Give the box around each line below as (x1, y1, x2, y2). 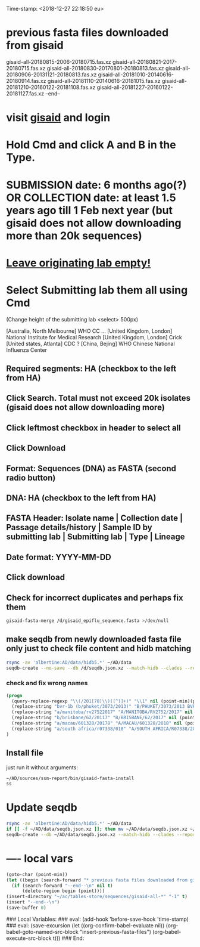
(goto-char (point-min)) (6, 871, 68, 877)
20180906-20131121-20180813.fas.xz (6, 71, 97, 78)
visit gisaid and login (6, 111, 111, 125)
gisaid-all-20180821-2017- (112, 58, 177, 65)
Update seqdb (6, 801, 77, 815)
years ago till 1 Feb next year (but (6, 203, 173, 217)
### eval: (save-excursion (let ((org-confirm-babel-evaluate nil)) (6, 921, 165, 929)
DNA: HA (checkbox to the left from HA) (6, 493, 157, 503)
